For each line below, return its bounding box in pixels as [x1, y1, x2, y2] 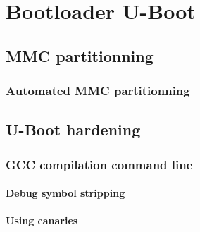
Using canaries [6, 213, 78, 228]
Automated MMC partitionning [6, 82, 190, 99]
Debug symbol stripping [6, 185, 125, 200]
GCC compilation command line [6, 155, 193, 173]
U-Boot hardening [6, 118, 141, 140]
